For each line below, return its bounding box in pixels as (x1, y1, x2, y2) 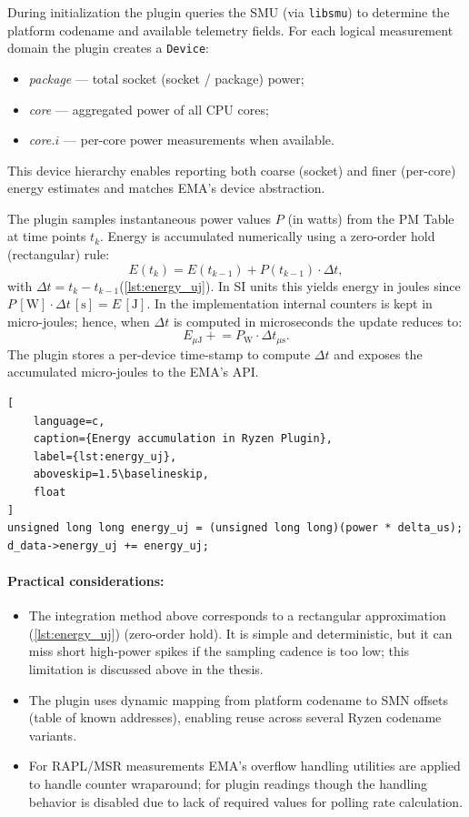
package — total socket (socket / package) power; (28, 68, 304, 87)
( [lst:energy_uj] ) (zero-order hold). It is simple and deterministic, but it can (28, 623, 453, 642)
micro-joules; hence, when (7, 311, 150, 330)
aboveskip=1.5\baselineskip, (33, 468, 209, 481)
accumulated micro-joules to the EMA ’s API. (7, 362, 259, 381)
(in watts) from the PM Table (287, 208, 454, 227)
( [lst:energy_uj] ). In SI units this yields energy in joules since (119, 276, 461, 295)
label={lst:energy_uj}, (33, 449, 177, 463)
